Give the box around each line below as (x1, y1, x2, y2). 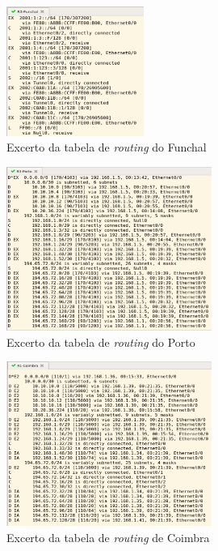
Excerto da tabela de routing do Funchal (6, 139, 207, 156)
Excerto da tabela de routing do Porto (6, 333, 195, 350)
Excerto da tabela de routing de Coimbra (6, 528, 210, 545)
